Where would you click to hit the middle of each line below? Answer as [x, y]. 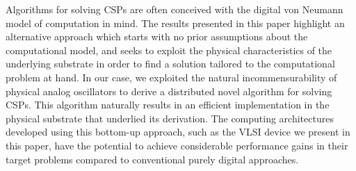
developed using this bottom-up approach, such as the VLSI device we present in [178, 132]
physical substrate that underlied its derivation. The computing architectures [170, 118]
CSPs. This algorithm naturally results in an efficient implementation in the [168, 105]
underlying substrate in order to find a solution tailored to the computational [170, 64]
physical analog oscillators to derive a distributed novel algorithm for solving [169, 91]
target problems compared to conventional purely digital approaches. [152, 159]
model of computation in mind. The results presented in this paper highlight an [175, 23]
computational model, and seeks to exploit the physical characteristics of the [169, 50]
